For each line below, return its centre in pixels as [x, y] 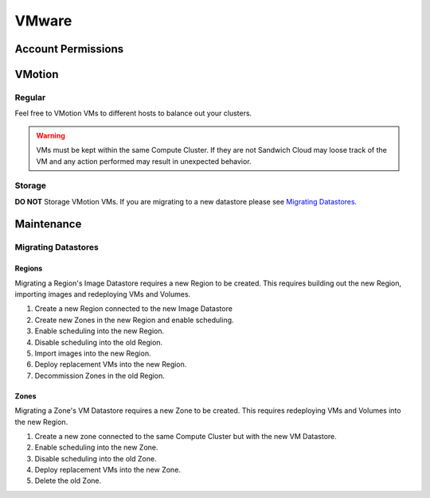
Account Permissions [69, 49]
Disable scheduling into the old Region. [99, 342]
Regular [30, 97]
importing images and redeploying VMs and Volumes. [103, 294]
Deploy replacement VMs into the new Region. [111, 364]
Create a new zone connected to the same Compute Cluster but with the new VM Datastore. [186, 436]
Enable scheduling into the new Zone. [96, 447]
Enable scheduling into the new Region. [100, 331]
